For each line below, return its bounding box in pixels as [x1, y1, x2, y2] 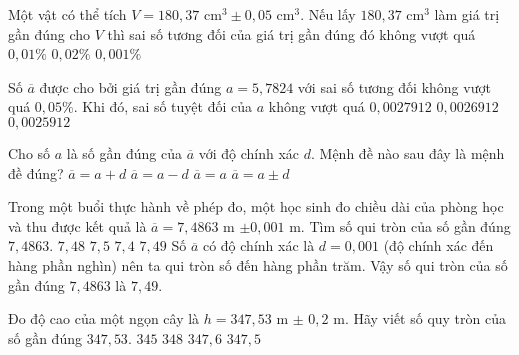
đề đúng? [8, 162, 64, 183]
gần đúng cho [8, 23, 91, 44]
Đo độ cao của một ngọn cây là [8, 308, 200, 329]
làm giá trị [434, 4, 500, 24]
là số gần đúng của [66, 142, 182, 163]
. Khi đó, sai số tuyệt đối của [73, 96, 253, 117]
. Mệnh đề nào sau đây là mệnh [311, 142, 505, 163]
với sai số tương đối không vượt [297, 76, 491, 97]
